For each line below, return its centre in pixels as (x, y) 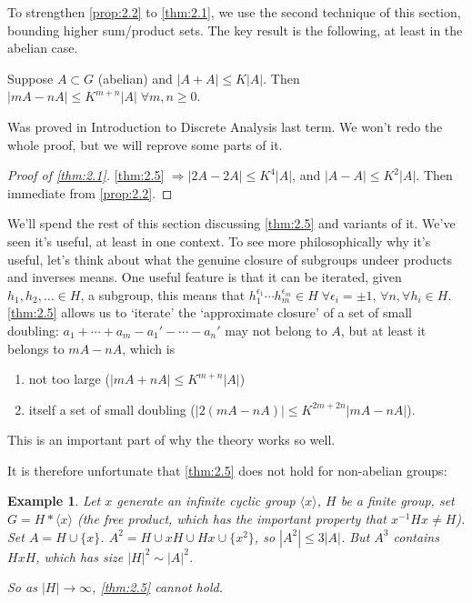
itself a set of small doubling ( (112, 409)
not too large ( (69, 379)
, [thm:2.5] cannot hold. (157, 587)
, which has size (80, 556)
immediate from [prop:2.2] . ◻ (90, 192)
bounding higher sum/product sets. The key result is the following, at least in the (235, 30)
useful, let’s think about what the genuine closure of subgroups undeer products (230, 259)
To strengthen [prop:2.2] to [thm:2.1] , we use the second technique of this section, (234, 12)
